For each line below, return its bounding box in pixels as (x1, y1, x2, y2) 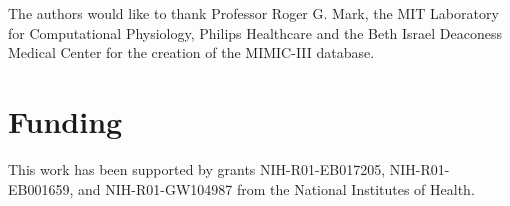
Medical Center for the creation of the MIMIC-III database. (8, 42, 375, 63)
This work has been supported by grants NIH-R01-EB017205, (8, 158, 386, 179)
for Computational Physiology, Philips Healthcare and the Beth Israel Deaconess (8, 22, 503, 43)
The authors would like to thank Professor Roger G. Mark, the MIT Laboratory (8, 3, 499, 23)
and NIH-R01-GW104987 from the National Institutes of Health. (77, 178, 475, 199)
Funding (8, 100, 123, 141)
